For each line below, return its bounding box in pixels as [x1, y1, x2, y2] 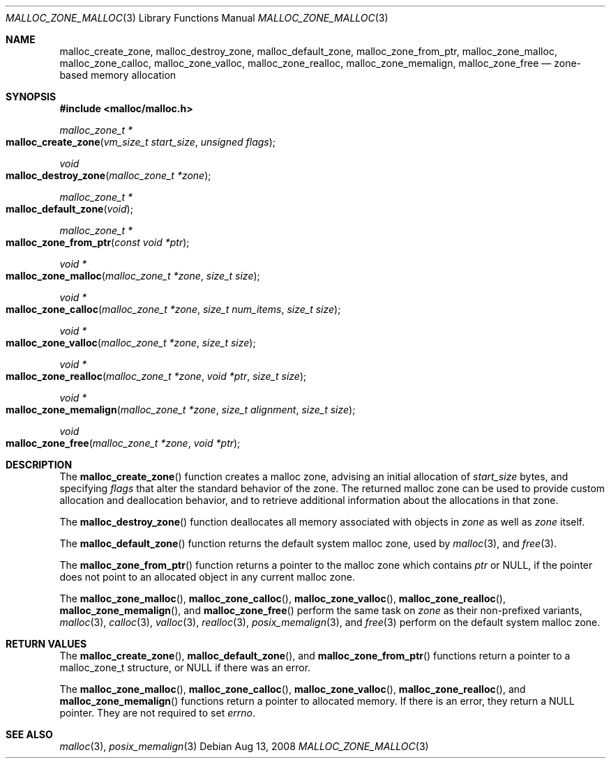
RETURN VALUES [6, 638, 87, 650]
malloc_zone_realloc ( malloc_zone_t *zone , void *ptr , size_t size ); [6, 370, 307, 382]
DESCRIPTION [6, 459, 73, 471]
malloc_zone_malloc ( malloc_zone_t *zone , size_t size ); [6, 270, 260, 282]
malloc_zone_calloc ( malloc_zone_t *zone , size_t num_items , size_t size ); [6, 303, 341, 315]
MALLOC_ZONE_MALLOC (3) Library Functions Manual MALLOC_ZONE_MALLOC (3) [6, 12, 389, 24]
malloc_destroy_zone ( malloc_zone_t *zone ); [6, 169, 211, 181]
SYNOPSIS [6, 91, 56, 102]
